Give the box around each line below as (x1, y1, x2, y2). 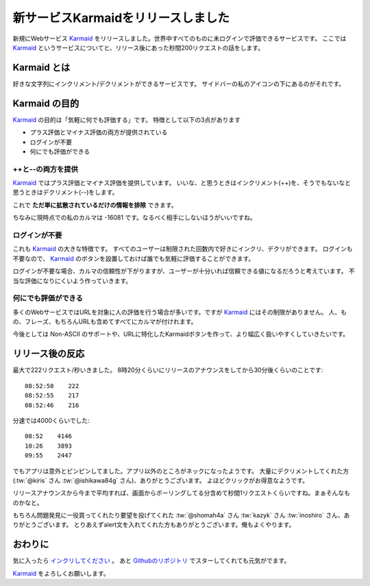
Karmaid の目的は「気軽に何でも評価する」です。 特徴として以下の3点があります (12, 115, 241, 123)
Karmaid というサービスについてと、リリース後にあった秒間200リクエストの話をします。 (12, 43, 264, 51)
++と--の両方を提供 (12, 164, 79, 174)
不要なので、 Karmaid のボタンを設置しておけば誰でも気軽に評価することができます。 (12, 254, 255, 263)
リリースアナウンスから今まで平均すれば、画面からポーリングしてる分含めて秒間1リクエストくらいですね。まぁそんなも (12, 489, 351, 497)
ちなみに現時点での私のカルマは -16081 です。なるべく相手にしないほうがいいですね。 (12, 213, 257, 222)
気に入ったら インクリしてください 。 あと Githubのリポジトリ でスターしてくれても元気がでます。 (12, 557, 291, 565)
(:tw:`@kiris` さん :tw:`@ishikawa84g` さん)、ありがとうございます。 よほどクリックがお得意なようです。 (12, 476, 308, 485)
